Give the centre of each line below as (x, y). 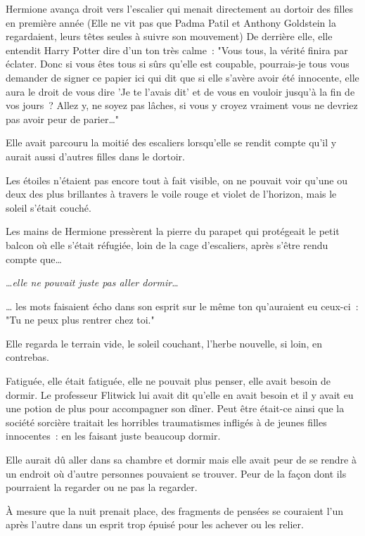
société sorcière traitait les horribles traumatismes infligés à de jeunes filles (166, 422)
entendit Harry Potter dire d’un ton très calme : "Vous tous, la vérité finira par (177, 50)
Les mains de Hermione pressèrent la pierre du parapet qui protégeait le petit (173, 231)
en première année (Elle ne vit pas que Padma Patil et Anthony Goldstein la (171, 22)
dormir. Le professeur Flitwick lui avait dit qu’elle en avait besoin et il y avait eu (180, 394)
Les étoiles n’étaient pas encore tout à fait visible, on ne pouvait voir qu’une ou (177, 180)
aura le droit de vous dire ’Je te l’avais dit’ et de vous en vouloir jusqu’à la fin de (180, 91)
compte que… (34, 259)
